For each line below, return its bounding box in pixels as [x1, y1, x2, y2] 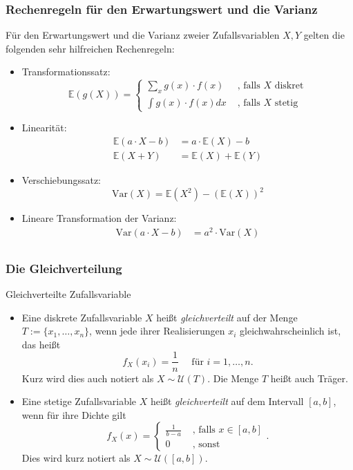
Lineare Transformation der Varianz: [21, 211, 177, 225]
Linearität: [21, 120, 67, 135]
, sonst [192, 439, 220, 449]
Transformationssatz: [21, 64, 111, 79]
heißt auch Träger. [270, 370, 348, 385]
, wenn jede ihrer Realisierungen [89, 323, 225, 338]
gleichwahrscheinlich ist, [240, 323, 341, 338]
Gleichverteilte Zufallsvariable [6, 287, 131, 301]
